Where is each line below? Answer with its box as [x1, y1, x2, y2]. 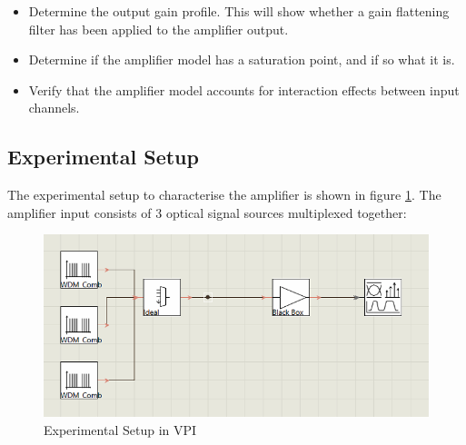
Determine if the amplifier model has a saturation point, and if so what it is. [28, 50, 455, 69]
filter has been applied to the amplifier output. [28, 19, 289, 38]
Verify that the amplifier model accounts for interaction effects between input [28, 80, 460, 99]
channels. [28, 98, 80, 117]
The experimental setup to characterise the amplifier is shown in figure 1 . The [7, 185, 441, 204]
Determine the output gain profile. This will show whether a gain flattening [28, 2, 450, 20]
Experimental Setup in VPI [44, 420, 197, 439]
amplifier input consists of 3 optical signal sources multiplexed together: [7, 203, 407, 222]
